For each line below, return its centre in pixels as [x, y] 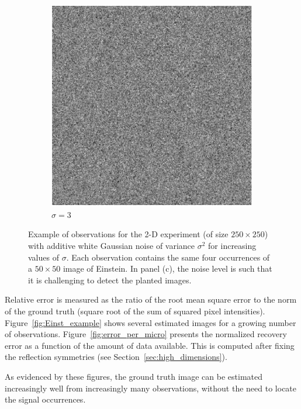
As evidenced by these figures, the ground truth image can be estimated [134, 376]
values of [44, 257]
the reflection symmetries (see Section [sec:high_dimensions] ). [116, 357]
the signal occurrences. [45, 399]
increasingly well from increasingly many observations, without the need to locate [151, 388]
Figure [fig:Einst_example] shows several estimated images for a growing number [150, 322]
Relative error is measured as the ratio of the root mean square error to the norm [151, 299]
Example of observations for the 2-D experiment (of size [128, 234]
